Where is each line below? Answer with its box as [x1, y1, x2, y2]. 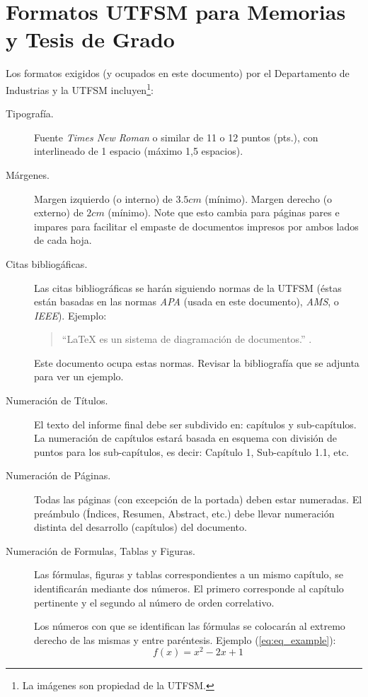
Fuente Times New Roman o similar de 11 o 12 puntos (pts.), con [34, 129, 318, 144]
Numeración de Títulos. [6, 393, 108, 408]
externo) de [34, 205, 84, 220]
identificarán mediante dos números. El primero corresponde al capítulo [34, 581, 344, 595]
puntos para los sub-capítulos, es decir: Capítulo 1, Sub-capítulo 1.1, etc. [34, 444, 349, 459]
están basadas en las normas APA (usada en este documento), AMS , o [34, 294, 339, 309]
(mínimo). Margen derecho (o [205, 191, 333, 206]
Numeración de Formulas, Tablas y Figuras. [6, 543, 195, 558]
